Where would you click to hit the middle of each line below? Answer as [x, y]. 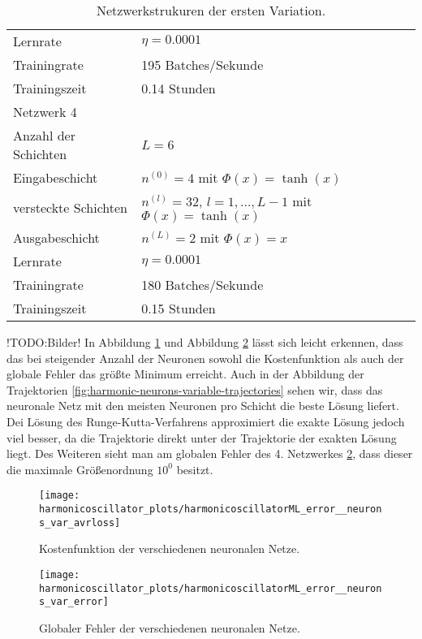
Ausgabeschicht [56, 237]
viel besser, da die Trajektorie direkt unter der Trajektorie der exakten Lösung [202, 437]
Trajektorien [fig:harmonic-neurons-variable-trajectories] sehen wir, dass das [195, 389]
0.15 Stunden [179, 308]
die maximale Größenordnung [80, 469]
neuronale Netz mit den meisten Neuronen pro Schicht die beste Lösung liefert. [203, 406]
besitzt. [195, 469]
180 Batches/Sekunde [202, 285]
